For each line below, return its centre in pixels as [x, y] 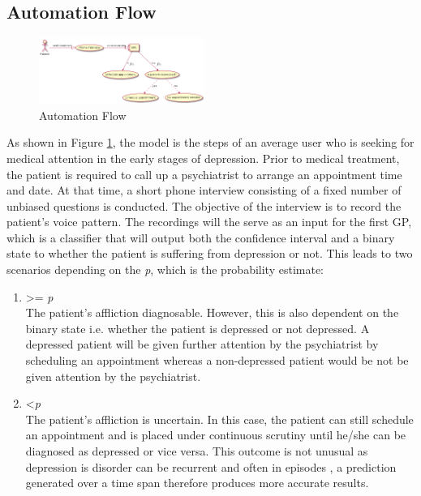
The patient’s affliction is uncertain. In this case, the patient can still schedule [219, 419]
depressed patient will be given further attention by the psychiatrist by [202, 344]
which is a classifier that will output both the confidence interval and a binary [201, 237]
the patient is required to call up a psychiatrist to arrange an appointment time [204, 174]
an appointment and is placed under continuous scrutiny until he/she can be [216, 435]
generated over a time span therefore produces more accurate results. [197, 483]
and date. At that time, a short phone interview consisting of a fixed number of [204, 190]
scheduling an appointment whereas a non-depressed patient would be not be [217, 360]
